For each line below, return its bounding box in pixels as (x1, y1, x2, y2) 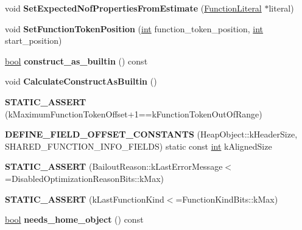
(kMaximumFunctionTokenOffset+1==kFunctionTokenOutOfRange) (5, 107, 262, 120)
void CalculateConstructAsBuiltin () (5, 75, 157, 88)
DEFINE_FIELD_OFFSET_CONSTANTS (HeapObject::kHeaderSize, (5, 128, 298, 141)
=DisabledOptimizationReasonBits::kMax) (5, 172, 164, 184)
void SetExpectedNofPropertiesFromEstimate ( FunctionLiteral (5, 2, 262, 14)
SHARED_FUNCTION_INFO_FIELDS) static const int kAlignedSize (5, 139, 272, 152)
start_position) (5, 34, 62, 47)
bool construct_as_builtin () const (5, 54, 148, 67)
